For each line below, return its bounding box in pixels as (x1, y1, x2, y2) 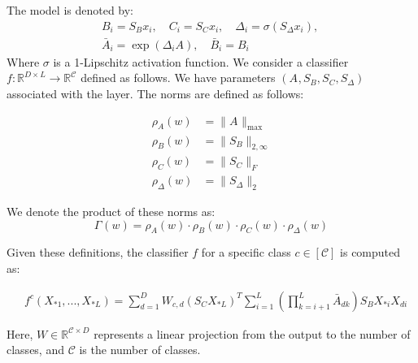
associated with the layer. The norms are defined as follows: (7, 85, 304, 102)
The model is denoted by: (7, 2, 134, 18)
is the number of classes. (79, 341, 201, 358)
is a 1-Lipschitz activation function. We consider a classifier (53, 53, 349, 70)
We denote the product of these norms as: (7, 202, 216, 219)
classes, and (7, 341, 64, 358)
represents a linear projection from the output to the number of (94, 325, 411, 342)
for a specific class (201, 244, 291, 261)
